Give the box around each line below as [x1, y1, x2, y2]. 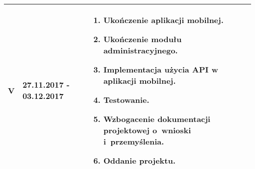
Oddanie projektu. [103, 155, 176, 166]
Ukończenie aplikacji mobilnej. [103, 14, 224, 25]
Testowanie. [103, 94, 150, 105]
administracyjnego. [103, 45, 178, 56]
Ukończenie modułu [103, 33, 182, 45]
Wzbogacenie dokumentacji [103, 113, 210, 124]
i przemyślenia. [103, 136, 164, 147]
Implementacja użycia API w [103, 64, 218, 75]
